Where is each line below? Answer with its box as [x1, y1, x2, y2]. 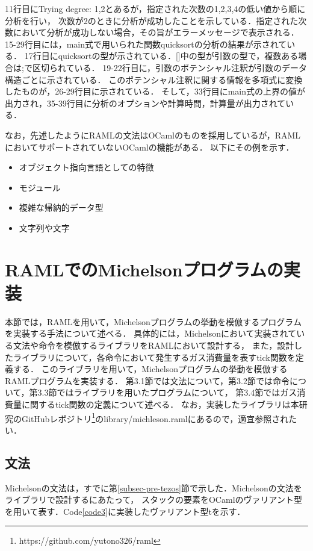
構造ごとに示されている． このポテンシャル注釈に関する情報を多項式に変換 [5, 73, 303, 86]
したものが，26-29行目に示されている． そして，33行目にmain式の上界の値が [5, 85, 305, 98]
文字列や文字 [19, 221, 70, 234]
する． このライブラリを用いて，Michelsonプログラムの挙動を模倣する [13, 363, 288, 375]
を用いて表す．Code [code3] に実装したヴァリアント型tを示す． [5, 505, 246, 517]
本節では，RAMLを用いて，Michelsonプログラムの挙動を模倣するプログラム [5, 315, 302, 328]
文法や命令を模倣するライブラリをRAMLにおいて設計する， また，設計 [13, 339, 294, 351]
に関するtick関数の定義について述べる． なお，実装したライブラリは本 [21, 397, 299, 410]
